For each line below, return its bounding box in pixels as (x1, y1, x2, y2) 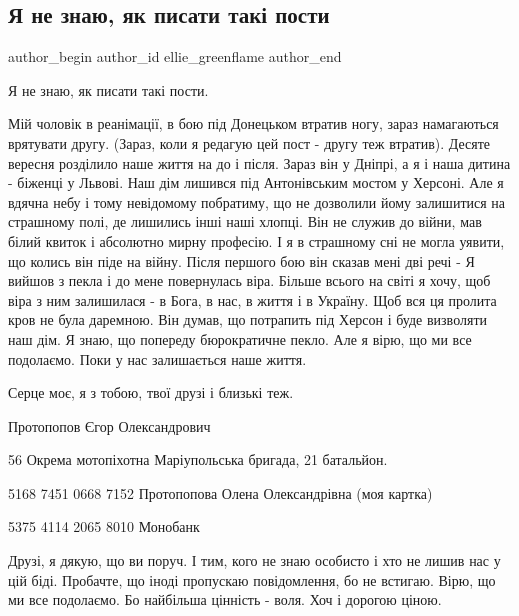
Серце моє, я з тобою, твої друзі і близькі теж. (8, 382, 294, 403)
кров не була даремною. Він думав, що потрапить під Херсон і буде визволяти (8, 309, 487, 330)
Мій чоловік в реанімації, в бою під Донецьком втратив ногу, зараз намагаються (8, 113, 499, 134)
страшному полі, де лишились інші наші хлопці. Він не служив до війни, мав (8, 211, 482, 232)
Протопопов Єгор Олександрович (8, 415, 211, 436)
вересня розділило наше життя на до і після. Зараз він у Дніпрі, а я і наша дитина (8, 152, 511, 173)
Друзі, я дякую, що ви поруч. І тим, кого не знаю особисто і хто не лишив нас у (8, 550, 501, 571)
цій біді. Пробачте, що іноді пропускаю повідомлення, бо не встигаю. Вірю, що (8, 569, 496, 590)
